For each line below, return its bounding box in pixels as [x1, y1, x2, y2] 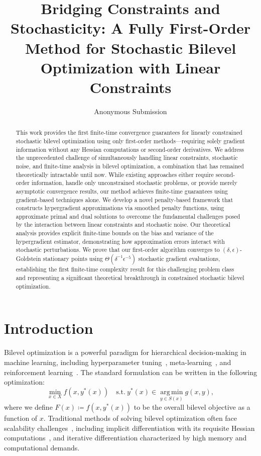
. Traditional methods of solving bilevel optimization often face [43, 412, 237, 423]
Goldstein [16, 254, 41, 263]
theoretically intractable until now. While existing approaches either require [16, 170, 214, 178]
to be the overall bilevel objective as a [134, 401, 250, 412]
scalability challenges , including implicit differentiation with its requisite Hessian [4, 422, 255, 433]
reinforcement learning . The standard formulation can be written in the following [4, 367, 257, 377]
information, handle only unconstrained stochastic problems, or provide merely [31, 178, 237, 187]
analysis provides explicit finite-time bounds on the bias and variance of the [16, 229, 214, 237]
